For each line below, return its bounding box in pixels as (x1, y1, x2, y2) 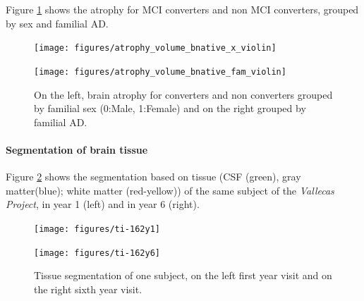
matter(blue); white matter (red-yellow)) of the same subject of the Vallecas (6, 183, 334, 197)
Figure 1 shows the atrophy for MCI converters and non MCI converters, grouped (6, 2, 359, 16)
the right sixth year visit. (34, 281, 142, 296)
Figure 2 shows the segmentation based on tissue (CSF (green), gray (6, 169, 301, 184)
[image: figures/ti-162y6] (34, 247, 160, 258)
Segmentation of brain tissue (6, 142, 148, 156)
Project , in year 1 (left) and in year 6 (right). (6, 197, 200, 211)
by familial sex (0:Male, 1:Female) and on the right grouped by (34, 101, 306, 116)
